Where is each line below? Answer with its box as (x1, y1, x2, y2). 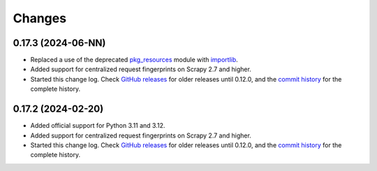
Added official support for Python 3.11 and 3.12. (30, 121, 165, 130)
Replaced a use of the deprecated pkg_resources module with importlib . (30, 56, 239, 64)
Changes (13, 10, 66, 26)
